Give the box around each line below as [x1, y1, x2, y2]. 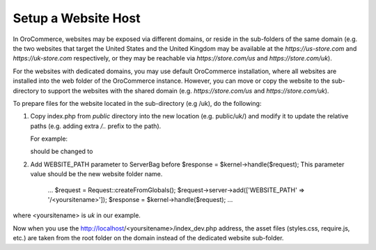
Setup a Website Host [13, 10, 141, 26]
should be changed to [30, 147, 93, 156]
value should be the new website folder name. [30, 170, 163, 178]
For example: [30, 134, 68, 143]
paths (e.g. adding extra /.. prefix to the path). [30, 122, 162, 130]
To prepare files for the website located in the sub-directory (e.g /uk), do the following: [13, 99, 262, 107]
